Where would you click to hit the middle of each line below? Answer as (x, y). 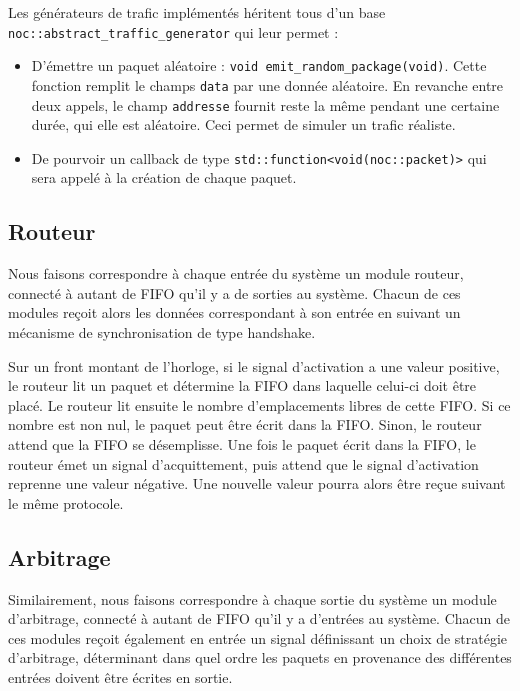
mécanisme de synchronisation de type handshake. (162, 332)
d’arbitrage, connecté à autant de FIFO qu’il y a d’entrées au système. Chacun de (259, 618)
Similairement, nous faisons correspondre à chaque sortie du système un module (252, 598)
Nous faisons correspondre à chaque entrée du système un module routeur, (236, 273)
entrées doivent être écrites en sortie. (120, 676)
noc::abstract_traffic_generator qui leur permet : (173, 31)
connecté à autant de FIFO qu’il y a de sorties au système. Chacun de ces (234, 292)
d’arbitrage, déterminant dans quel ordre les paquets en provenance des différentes (260, 657)
